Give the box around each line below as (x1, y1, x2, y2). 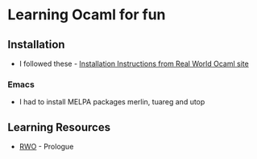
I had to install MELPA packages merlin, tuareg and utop (19, 97, 205, 107)
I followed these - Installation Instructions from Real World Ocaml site (19, 59, 249, 68)
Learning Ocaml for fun (7, 6, 166, 24)
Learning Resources (7, 120, 110, 134)
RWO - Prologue (19, 142, 74, 152)
